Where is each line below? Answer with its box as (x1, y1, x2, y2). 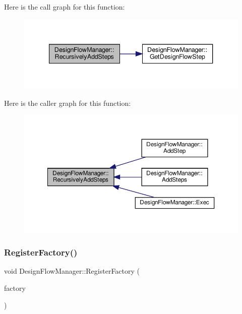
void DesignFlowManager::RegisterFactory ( (4, 266, 140, 276)
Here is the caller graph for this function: (4, 97, 131, 108)
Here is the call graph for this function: (4, 2, 125, 12)
